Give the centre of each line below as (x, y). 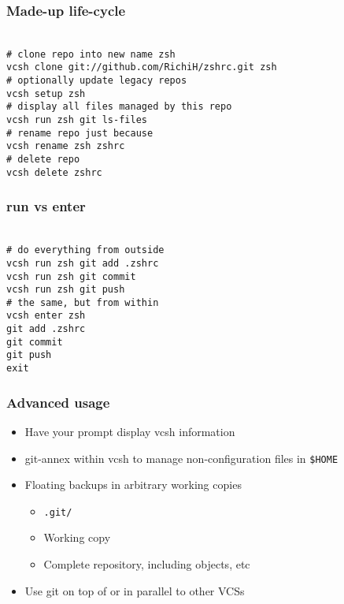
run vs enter (46, 206)
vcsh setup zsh (46, 93)
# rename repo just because (80, 133)
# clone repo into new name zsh (91, 54)
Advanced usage (58, 402)
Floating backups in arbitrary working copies (133, 485)
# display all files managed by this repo (119, 107)
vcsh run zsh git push (66, 290)
